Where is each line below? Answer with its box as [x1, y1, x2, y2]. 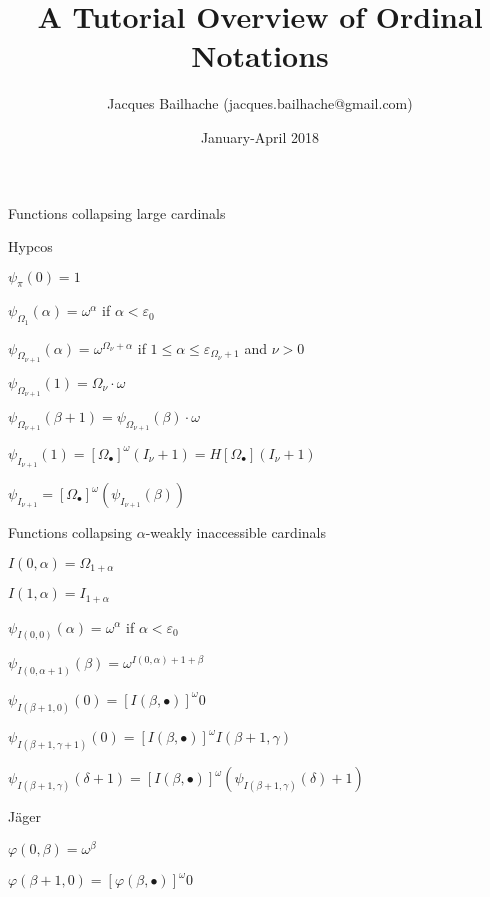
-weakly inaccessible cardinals [145, 522, 326, 542]
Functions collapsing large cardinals [8, 202, 226, 223]
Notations [191, 35, 329, 76]
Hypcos [8, 236, 53, 257]
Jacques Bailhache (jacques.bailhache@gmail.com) [107, 93, 413, 114]
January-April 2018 [200, 126, 320, 147]
